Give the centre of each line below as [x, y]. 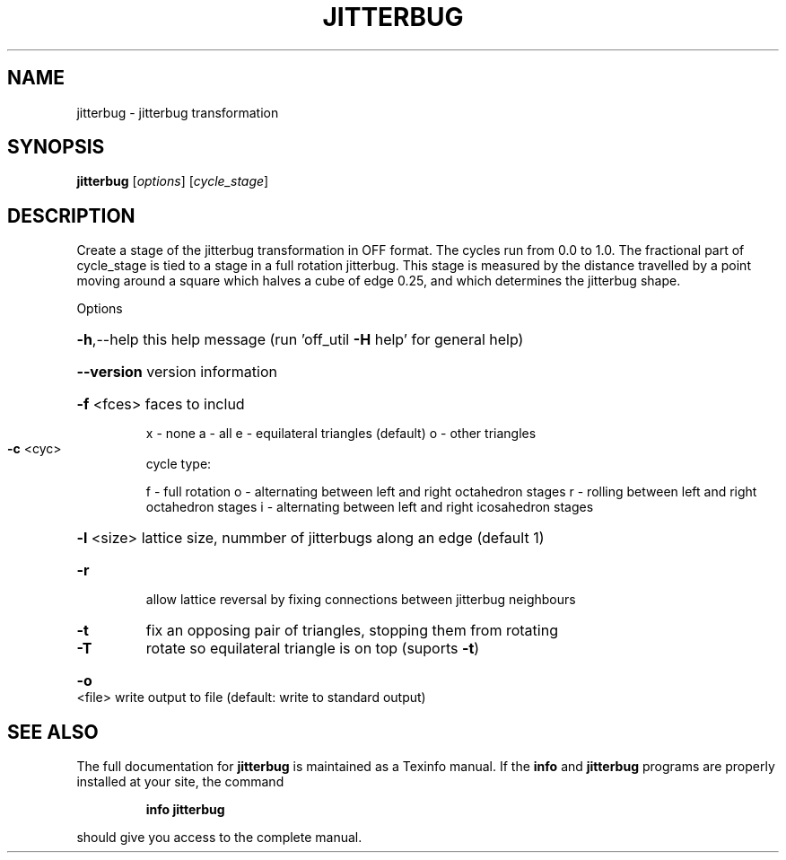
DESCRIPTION [71, 215]
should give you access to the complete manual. [219, 838]
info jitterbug [185, 810]
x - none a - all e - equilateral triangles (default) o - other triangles [341, 434]
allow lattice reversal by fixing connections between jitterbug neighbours [361, 600]
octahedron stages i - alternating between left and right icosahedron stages [370, 507]
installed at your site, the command [180, 782]
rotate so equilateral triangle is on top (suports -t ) [313, 649]
